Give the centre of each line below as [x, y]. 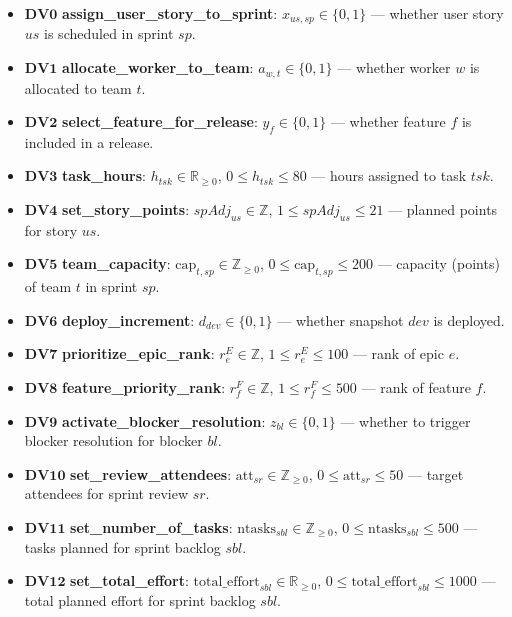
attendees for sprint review [106, 493]
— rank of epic [398, 353]
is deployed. [469, 319]
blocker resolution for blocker [113, 440]
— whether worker [394, 67]
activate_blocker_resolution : [164, 420]
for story [51, 229]
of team [48, 286]
